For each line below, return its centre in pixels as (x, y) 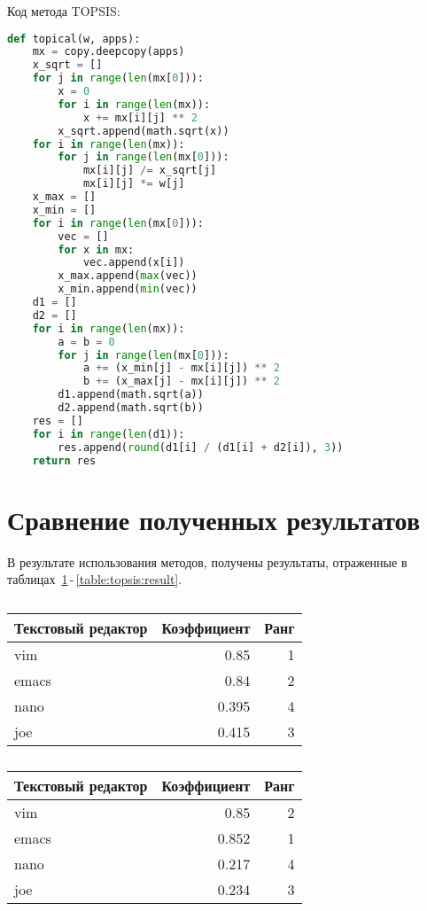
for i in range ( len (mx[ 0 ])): (118, 223)
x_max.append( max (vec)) (128, 276)
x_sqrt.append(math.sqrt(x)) (144, 131)
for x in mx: (96, 249)
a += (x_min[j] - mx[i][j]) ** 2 (181, 368)
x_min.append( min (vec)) (128, 289)
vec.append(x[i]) (134, 263)
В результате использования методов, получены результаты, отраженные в (207, 561)
